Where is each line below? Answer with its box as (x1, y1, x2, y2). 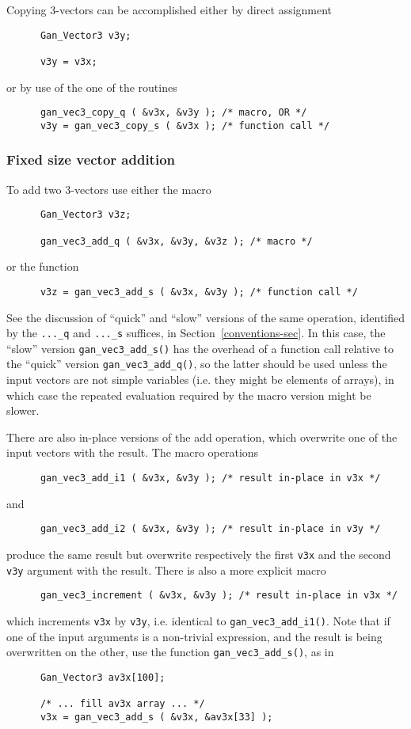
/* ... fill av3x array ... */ (40, 698, 205, 710)
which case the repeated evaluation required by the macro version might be (6, 386, 371, 403)
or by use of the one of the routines (6, 78, 177, 95)
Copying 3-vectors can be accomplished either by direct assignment (6, 2, 333, 17)
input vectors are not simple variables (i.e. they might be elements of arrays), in (6, 371, 394, 388)
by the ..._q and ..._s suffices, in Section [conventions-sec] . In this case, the (6, 325, 386, 341)
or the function (6, 258, 79, 275)
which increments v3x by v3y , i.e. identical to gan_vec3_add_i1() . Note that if (6, 612, 390, 628)
